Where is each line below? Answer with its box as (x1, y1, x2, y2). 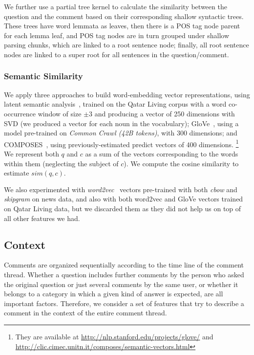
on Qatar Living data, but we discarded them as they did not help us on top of (4, 203, 241, 213)
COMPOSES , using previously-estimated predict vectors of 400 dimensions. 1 (4, 137, 239, 149)
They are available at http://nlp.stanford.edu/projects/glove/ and (15, 331, 213, 341)
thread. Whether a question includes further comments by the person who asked (4, 269, 244, 279)
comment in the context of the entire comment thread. (4, 308, 167, 318)
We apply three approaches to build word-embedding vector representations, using (4, 89, 250, 99)
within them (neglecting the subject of (4, 158, 119, 168)
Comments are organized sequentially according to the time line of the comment (4, 260, 244, 270)
